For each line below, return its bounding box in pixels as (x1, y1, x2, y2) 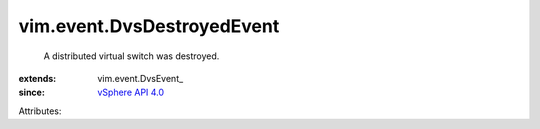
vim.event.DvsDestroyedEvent (18, 15, 280, 37)
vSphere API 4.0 (97, 86, 165, 99)
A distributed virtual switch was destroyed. (43, 50, 220, 62)
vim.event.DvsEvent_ (97, 72, 184, 84)
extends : (18, 72, 57, 84)
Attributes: (18, 105, 62, 117)
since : (18, 86, 45, 99)
